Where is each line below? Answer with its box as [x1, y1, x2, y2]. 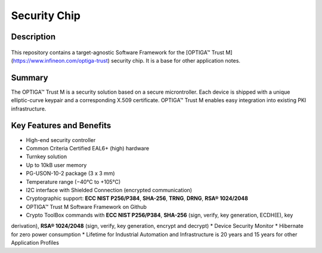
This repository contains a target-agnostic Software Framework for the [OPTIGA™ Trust [11, 48, 225, 56]
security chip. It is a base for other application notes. [111, 57, 241, 64]
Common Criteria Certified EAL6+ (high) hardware [26, 144, 149, 152]
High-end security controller [26, 136, 96, 143]
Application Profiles [11, 239, 60, 246]
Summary [11, 72, 48, 83]
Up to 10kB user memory [26, 161, 87, 168]
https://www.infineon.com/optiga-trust [13, 57, 108, 64]
